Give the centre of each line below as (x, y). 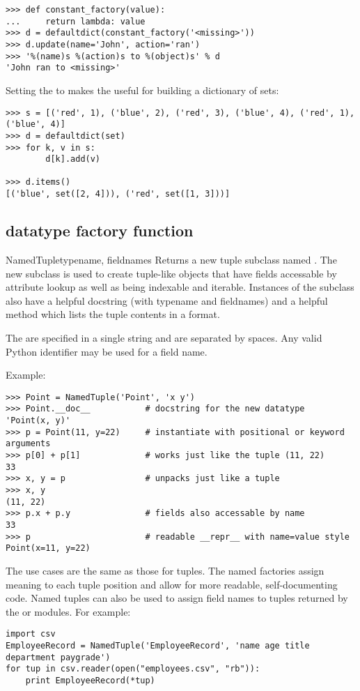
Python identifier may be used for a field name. (107, 351)
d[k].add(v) (73, 159)
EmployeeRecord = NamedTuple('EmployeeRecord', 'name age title (158, 645)
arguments (28, 444)
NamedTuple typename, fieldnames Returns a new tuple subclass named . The (171, 259)
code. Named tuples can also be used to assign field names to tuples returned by (177, 598)
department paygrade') (58, 657)
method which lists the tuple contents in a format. (113, 314)
